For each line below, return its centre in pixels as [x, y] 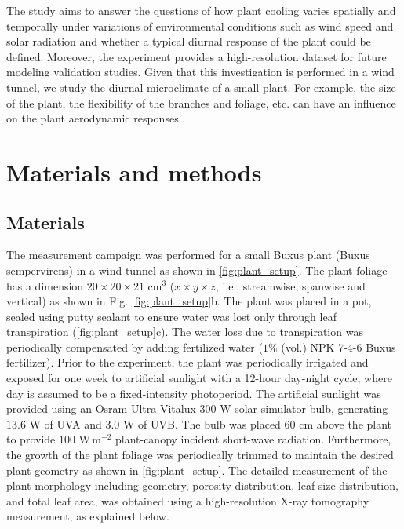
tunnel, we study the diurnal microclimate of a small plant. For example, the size [201, 87]
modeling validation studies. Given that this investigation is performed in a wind [200, 72]
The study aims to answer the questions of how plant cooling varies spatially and [201, 10]
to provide [31, 439]
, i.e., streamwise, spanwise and [290, 285]
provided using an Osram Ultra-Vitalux [101, 409]
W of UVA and [66, 423]
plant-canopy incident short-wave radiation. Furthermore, [253, 439]
